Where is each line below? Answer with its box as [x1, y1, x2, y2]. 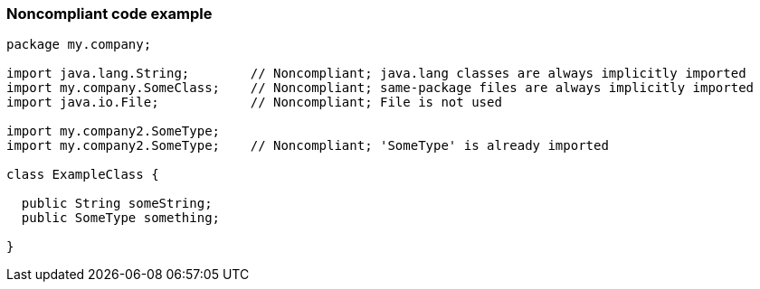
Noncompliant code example [6, 5, 213, 23]
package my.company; [6, 37, 152, 52]
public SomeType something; [21, 210, 221, 226]
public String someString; [21, 196, 213, 211]
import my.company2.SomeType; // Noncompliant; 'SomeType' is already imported [6, 138, 609, 154]
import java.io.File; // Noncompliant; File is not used [6, 95, 502, 110]
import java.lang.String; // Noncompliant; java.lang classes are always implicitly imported [6, 66, 746, 81]
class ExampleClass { [6, 167, 159, 182]
